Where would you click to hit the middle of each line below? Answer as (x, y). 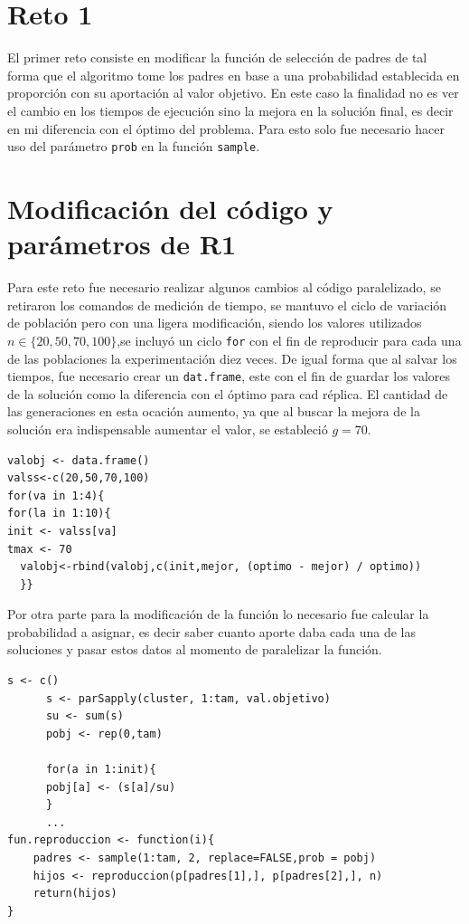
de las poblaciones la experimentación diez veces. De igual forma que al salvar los (232, 358)
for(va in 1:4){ (56, 495)
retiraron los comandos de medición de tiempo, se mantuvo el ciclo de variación (227, 305)
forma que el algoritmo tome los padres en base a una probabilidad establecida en (234, 75)
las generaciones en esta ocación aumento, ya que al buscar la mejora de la (214, 411)
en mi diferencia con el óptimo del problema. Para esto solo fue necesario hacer (226, 128)
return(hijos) (75, 894)
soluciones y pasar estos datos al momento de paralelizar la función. (195, 649)
